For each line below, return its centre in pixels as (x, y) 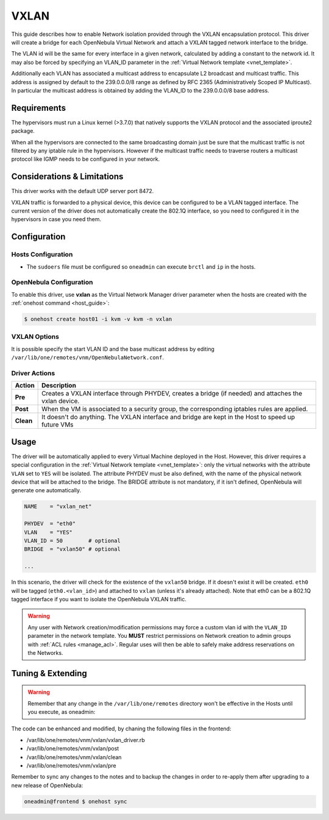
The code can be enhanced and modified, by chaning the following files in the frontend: (121, 729)
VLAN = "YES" (48, 532)
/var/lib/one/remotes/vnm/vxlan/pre (72, 766)
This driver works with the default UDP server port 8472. (83, 191)
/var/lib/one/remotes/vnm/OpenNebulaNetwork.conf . (88, 358)
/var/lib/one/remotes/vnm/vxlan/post (73, 749)
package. (23, 131)
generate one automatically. (46, 490)
